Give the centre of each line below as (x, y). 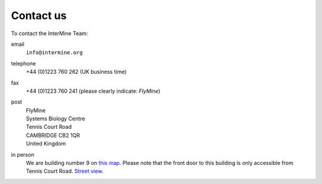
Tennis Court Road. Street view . (65, 171)
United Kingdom (46, 144)
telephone (23, 63)
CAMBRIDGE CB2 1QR (53, 135)
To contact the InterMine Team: (49, 33)
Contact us (39, 15)
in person (23, 154)
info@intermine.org (54, 53)
